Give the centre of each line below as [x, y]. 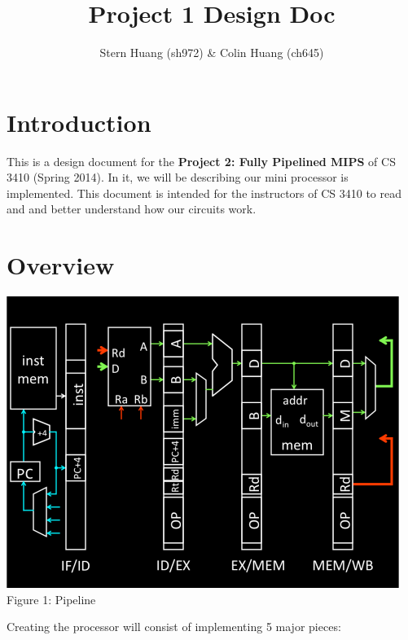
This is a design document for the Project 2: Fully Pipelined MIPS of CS [201, 161]
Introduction [79, 122]
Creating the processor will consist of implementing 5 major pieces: [174, 627]
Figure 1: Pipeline [51, 599]
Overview [61, 265]
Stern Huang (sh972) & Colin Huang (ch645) [212, 53]
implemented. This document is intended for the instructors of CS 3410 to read [204, 193]
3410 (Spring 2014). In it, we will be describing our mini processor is [178, 177]
